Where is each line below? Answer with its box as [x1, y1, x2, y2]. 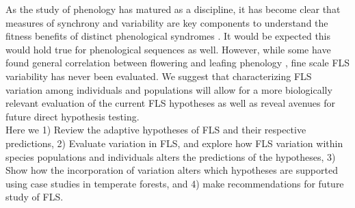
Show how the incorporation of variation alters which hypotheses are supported [5, 163, 338, 177]
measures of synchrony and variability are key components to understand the [5, 15, 328, 29]
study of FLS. [5, 190, 64, 204]
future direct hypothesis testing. [5, 109, 140, 123]
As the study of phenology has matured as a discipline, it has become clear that [5, 2, 341, 16]
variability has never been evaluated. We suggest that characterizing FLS [5, 68, 312, 83]
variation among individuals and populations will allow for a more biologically [5, 82, 332, 96]
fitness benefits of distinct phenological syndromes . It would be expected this [5, 29, 331, 43]
